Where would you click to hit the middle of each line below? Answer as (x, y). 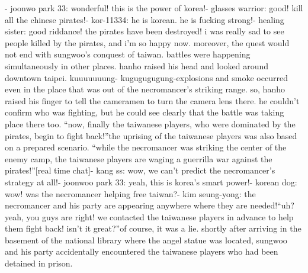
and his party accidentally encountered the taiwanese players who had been (142, 251)
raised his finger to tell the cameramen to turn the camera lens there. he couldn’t (152, 100)
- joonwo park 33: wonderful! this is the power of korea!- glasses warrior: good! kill (154, 8)
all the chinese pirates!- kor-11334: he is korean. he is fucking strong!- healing (145, 19)
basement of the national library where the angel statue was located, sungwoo (146, 240)
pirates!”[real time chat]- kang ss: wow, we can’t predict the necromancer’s (140, 170)
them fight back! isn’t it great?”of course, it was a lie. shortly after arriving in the (153, 228)
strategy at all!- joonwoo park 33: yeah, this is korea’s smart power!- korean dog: (151, 182)
